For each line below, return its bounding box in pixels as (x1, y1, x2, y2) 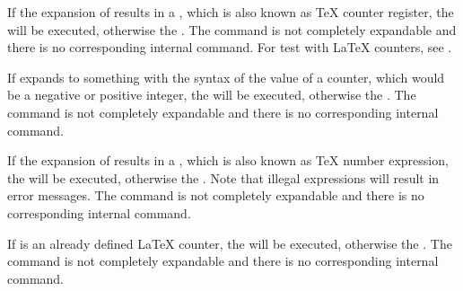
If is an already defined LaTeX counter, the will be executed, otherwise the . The (7, 234, 452, 252)
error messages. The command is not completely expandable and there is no (7, 186, 424, 205)
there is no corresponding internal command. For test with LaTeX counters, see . (7, 38, 452, 57)
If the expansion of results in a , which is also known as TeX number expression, (7, 151, 449, 170)
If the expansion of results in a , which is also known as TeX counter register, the (7, 3, 454, 21)
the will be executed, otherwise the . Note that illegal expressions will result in (7, 168, 440, 187)
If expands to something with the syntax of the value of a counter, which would (7, 67, 445, 86)
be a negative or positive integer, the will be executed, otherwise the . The (7, 85, 416, 104)
